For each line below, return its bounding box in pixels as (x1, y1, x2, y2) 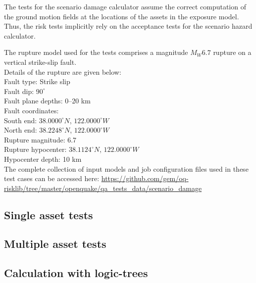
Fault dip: (4, 86, 34, 96)
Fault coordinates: (4, 105, 59, 115)
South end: (4, 115, 37, 125)
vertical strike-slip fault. (4, 56, 77, 67)
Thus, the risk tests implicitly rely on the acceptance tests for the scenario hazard (4, 21, 253, 31)
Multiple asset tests (4, 236, 106, 251)
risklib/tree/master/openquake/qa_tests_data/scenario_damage (4, 183, 202, 193)
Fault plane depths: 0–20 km (4, 95, 91, 106)
